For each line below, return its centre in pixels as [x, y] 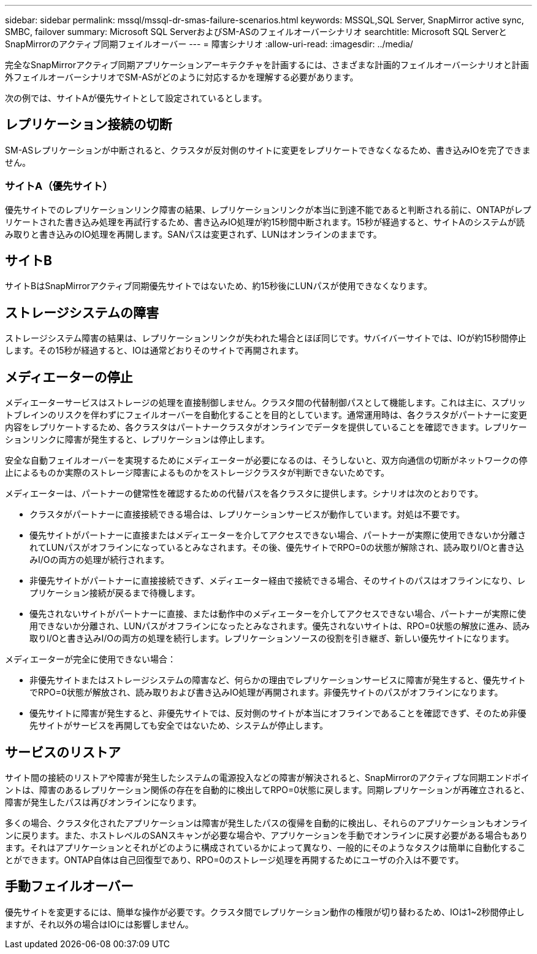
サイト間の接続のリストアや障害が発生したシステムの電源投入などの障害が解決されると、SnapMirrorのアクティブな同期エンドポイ [267, 777]
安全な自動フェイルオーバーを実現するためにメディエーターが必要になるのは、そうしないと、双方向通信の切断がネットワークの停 [266, 460]
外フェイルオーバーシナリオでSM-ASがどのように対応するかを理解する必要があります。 [182, 77]
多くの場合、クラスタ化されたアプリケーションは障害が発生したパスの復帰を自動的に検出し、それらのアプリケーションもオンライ [267, 823]
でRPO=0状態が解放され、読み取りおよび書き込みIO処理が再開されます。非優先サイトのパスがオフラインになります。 [266, 692]
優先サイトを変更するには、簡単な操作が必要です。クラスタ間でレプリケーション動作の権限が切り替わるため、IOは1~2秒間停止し [265, 912]
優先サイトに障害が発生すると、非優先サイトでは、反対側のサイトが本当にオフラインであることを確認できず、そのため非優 [278, 713]
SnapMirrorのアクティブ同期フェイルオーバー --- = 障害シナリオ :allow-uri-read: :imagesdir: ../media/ [209, 44]
